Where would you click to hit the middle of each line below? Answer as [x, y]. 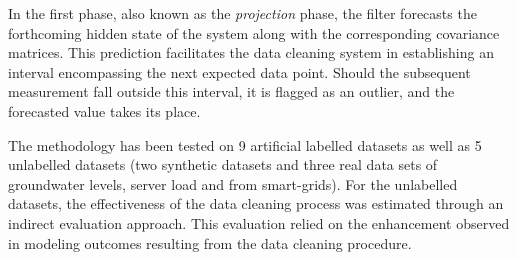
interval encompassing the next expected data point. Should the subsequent [239, 71]
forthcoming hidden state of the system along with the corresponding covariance [254, 32]
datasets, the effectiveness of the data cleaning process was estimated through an [256, 203]
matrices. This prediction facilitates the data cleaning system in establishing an [251, 52]
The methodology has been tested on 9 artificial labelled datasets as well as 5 [245, 144]
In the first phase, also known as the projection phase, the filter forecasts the [242, 13]
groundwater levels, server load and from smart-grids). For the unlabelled [233, 183]
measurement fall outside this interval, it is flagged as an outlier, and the [231, 91]
